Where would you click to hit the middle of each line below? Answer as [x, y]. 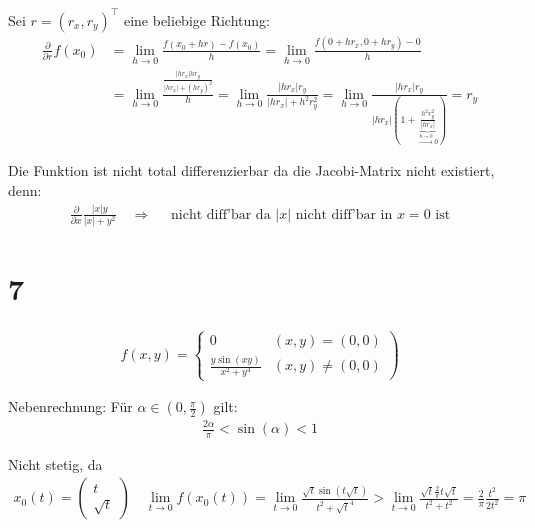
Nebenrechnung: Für [70, 406]
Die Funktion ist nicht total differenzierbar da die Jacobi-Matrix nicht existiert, [251, 170]
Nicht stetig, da [55, 463]
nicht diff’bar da [221, 214]
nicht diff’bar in [344, 214]
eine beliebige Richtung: [196, 19]
